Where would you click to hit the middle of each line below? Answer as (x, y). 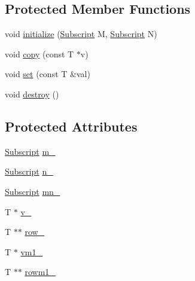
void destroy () (32, 94)
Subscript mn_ (33, 191)
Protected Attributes (71, 126)
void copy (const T (39, 54)
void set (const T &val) (48, 74)
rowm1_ (40, 272)
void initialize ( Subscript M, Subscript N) (81, 34)
